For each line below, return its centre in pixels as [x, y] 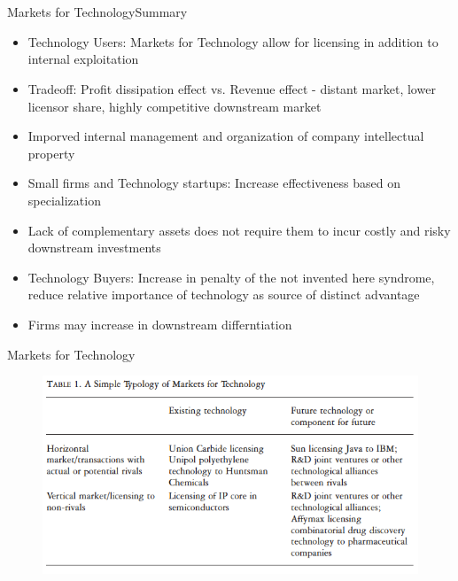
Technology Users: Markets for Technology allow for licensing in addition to [233, 41]
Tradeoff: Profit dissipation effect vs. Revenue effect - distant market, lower [232, 88]
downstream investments [94, 248]
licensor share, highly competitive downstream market [175, 106]
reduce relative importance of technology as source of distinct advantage [224, 294]
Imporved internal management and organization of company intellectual [226, 136]
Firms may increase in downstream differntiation [160, 324]
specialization [64, 200]
